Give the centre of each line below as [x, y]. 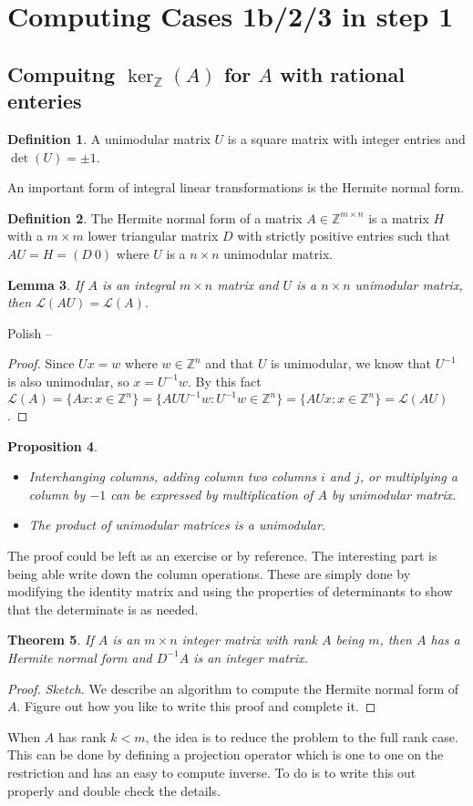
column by [57, 494]
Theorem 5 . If [51, 640]
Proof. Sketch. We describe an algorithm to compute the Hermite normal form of [233, 688]
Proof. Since [41, 363]
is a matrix [399, 217]
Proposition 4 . [52, 445]
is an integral [138, 284]
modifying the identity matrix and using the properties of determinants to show [230, 591]
